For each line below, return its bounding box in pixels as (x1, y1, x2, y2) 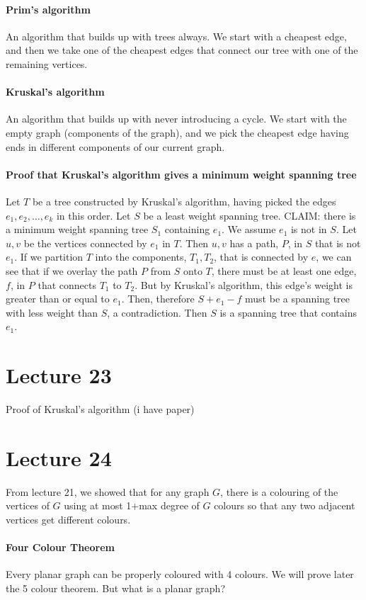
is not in (290, 222, 327, 237)
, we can (316, 249, 352, 264)
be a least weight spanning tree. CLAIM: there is (143, 208, 356, 222)
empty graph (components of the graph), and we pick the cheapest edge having (6, 125, 349, 140)
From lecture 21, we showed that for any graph (6, 484, 210, 499)
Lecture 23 (6, 361, 112, 390)
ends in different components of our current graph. (6, 139, 225, 154)
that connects (38, 277, 96, 292)
